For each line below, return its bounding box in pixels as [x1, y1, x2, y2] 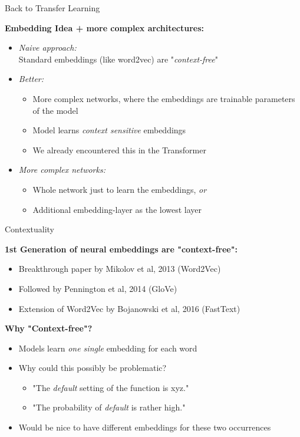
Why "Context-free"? [5, 322, 93, 334]
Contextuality [5, 223, 55, 235]
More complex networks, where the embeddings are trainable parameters [32, 92, 295, 104]
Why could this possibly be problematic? [18, 362, 167, 374]
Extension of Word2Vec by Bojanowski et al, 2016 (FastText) [18, 302, 240, 314]
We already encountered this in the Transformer [32, 143, 206, 156]
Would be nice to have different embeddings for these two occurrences [18, 421, 271, 433]
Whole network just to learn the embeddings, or [32, 183, 207, 195]
